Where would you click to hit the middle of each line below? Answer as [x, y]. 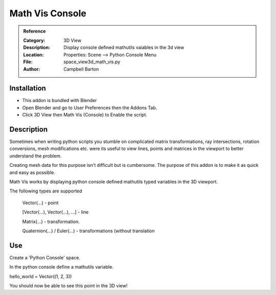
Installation [28, 89]
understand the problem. [36, 156]
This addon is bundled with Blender [60, 101]
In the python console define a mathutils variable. [61, 267]
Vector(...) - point [40, 203]
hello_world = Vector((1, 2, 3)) [41, 276]
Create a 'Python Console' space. [45, 257]
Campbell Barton [81, 69]
